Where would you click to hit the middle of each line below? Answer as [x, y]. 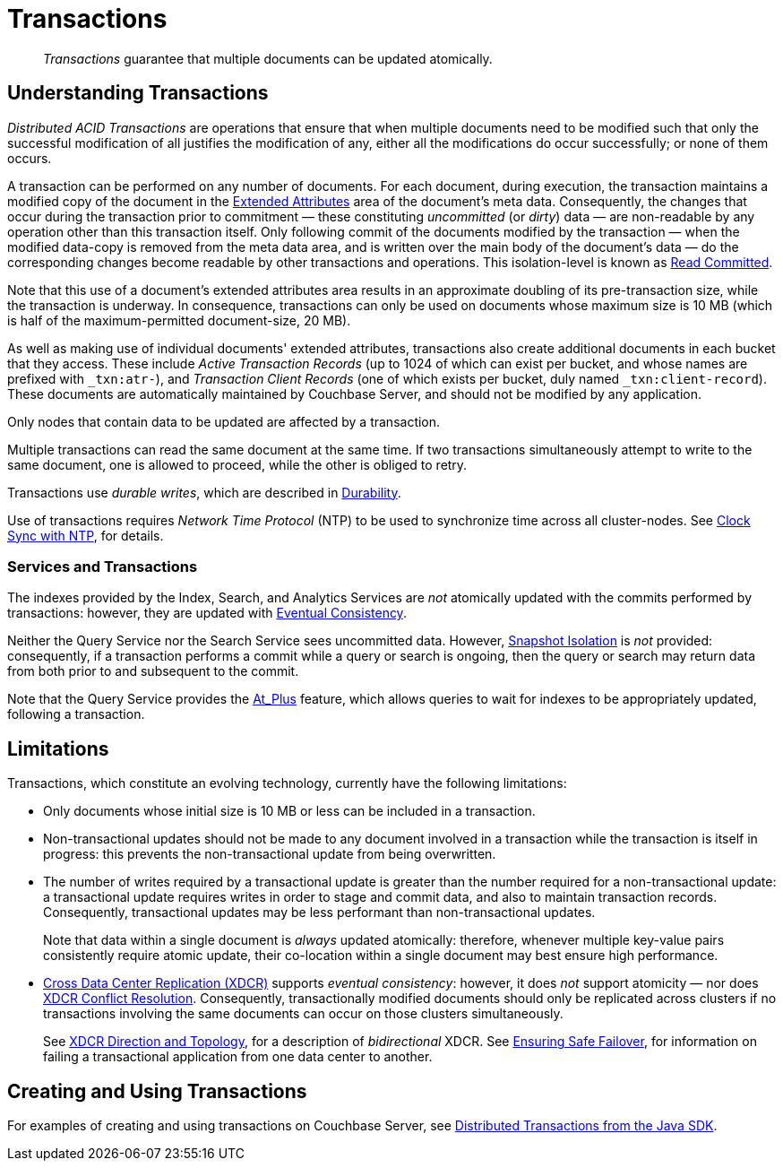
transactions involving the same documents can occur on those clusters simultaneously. [303, 1014]
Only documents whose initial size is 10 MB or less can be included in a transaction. [289, 811]
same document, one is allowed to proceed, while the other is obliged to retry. [237, 464]
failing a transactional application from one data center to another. [238, 1057]
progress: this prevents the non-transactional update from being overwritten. [270, 854]
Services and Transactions [103, 566]
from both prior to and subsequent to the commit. [153, 671]
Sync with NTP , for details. [86, 535]
